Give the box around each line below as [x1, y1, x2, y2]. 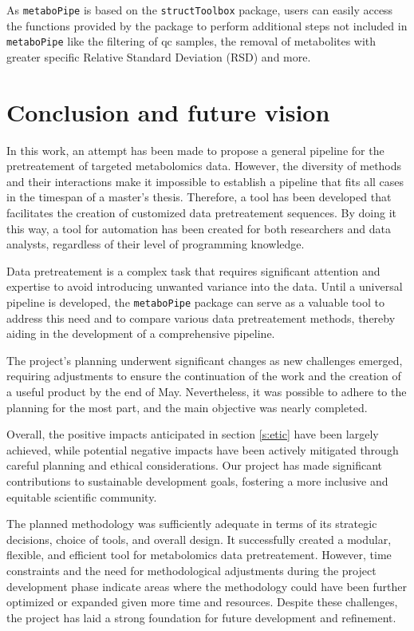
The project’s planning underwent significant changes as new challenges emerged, [6, 351, 403, 368]
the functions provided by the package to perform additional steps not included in [6, 17, 408, 34]
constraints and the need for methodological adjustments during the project [6, 562, 377, 578]
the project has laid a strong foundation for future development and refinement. [6, 609, 396, 625]
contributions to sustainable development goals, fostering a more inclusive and [6, 472, 388, 489]
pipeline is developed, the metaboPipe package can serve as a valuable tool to [6, 293, 384, 310]
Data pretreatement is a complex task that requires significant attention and [6, 262, 380, 279]
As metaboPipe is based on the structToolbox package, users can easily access [6, 2, 393, 18]
